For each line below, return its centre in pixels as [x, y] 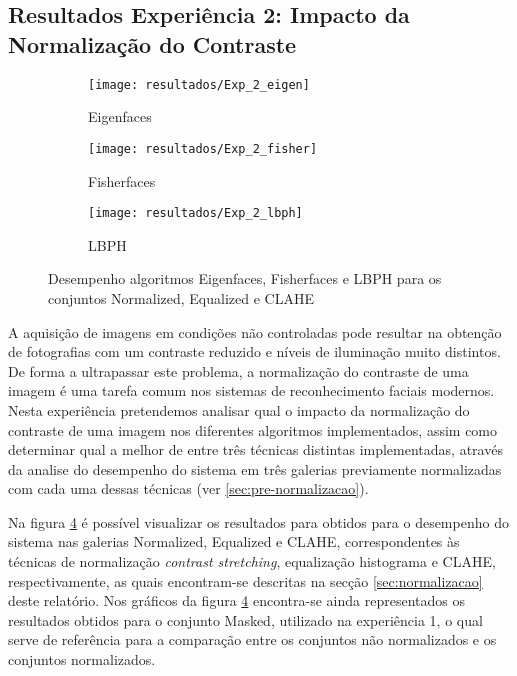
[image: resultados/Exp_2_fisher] [203, 148]
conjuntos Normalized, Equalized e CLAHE [181, 297]
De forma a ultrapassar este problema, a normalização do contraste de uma [238, 370]
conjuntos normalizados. [82, 659]
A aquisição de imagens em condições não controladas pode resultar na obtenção [255, 331]
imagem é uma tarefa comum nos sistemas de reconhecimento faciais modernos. [251, 390]
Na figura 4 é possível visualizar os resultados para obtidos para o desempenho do [258, 521]
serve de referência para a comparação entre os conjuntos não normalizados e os [252, 639]
